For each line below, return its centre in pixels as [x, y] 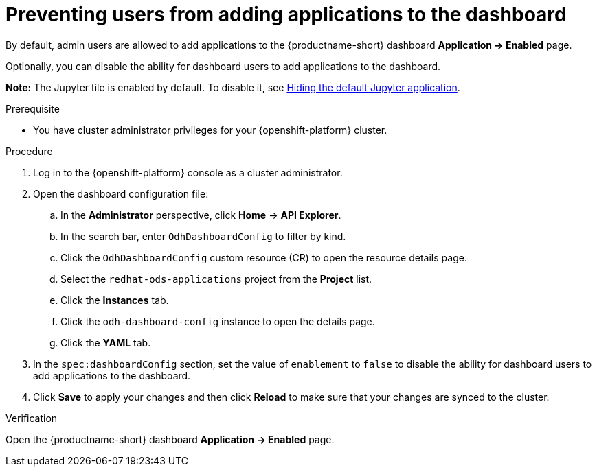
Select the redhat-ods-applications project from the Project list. [216, 279]
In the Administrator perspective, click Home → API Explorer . [201, 215]
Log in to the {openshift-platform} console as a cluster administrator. [188, 172]
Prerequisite [33, 108]
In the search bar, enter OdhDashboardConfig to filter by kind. [203, 236]
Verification [32, 418]
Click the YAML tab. [106, 342]
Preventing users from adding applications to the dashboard [286, 14]
